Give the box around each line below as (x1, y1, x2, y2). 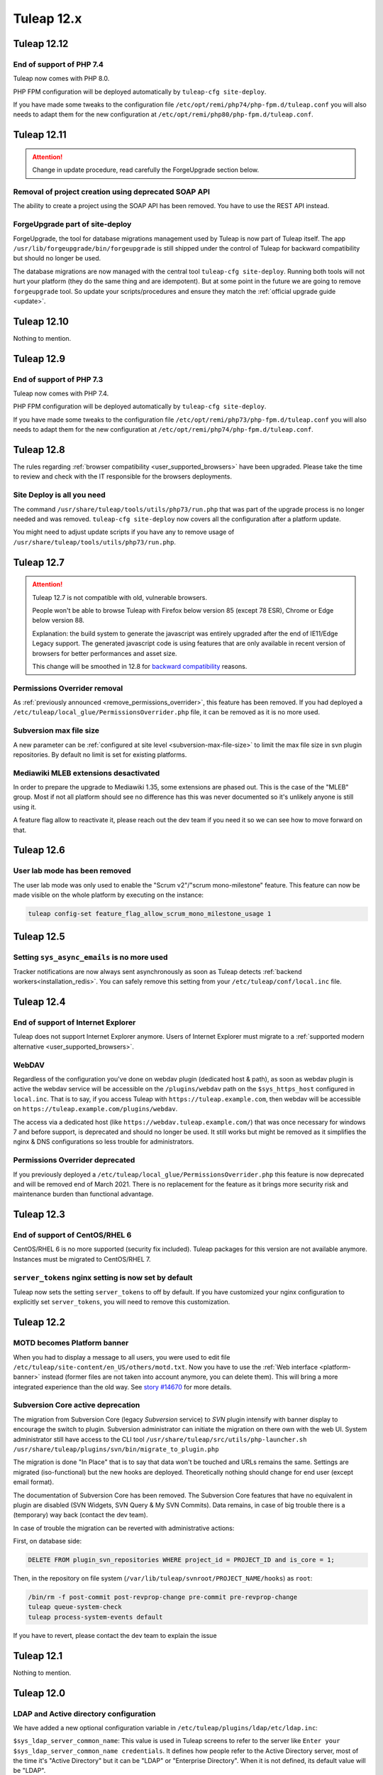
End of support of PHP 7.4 (13, 59, 104, 69)
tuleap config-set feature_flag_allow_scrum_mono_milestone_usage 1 (28, 910, 272, 918)
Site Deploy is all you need (13, 490, 106, 500)
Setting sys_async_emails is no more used (13, 952, 168, 962)
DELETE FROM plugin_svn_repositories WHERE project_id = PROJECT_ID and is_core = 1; (28, 1556, 335, 1564)
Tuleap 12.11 (13, 129, 67, 141)
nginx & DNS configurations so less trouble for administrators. (13, 1137, 194, 1146)
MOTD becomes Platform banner (13, 1338, 129, 1348)
